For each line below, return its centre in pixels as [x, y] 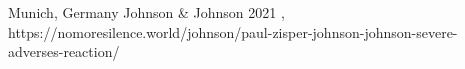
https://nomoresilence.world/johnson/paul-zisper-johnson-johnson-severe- [233, 31]
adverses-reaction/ [64, 51]
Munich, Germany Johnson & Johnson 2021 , [146, 12]
